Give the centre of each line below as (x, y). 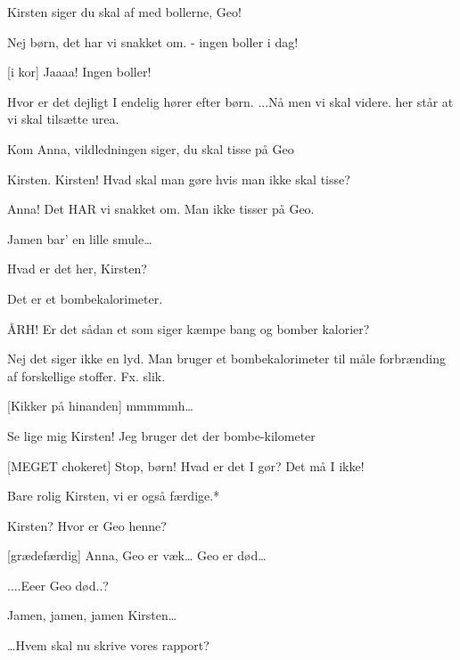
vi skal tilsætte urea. (63, 119)
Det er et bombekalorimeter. (85, 298)
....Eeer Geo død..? (58, 585)
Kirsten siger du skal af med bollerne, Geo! (124, 12)
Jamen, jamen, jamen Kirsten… (92, 615)
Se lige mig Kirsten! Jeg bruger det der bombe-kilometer (161, 435)
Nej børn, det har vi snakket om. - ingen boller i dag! (153, 41)
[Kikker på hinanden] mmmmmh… (100, 406)
